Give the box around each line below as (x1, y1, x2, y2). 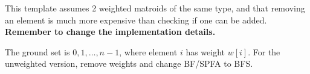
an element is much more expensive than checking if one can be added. (5, 13, 267, 26)
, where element (119, 45, 178, 58)
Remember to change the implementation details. (5, 25, 216, 38)
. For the (248, 45, 280, 58)
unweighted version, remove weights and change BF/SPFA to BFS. (5, 57, 253, 70)
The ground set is (5, 45, 70, 58)
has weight (186, 45, 225, 58)
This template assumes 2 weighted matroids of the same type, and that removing (5, 2, 305, 14)
